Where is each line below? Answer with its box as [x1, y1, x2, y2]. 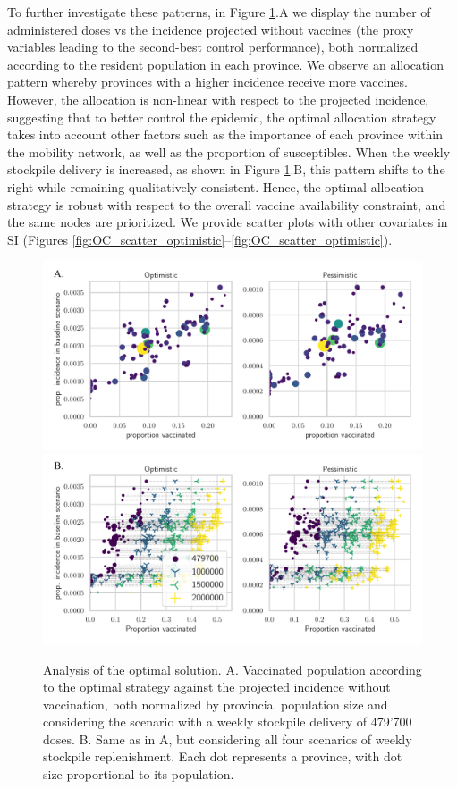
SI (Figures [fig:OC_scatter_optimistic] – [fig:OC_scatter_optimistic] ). [7, 230, 393, 248]
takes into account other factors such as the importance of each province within [7, 125, 443, 144]
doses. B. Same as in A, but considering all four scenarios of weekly [43, 729, 412, 748]
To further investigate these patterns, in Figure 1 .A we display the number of [7, 3, 431, 21]
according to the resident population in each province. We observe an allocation [7, 55, 444, 73]
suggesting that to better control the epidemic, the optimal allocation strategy [7, 107, 436, 126]
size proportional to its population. [43, 765, 234, 784]
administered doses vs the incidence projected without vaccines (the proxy [7, 20, 414, 38]
